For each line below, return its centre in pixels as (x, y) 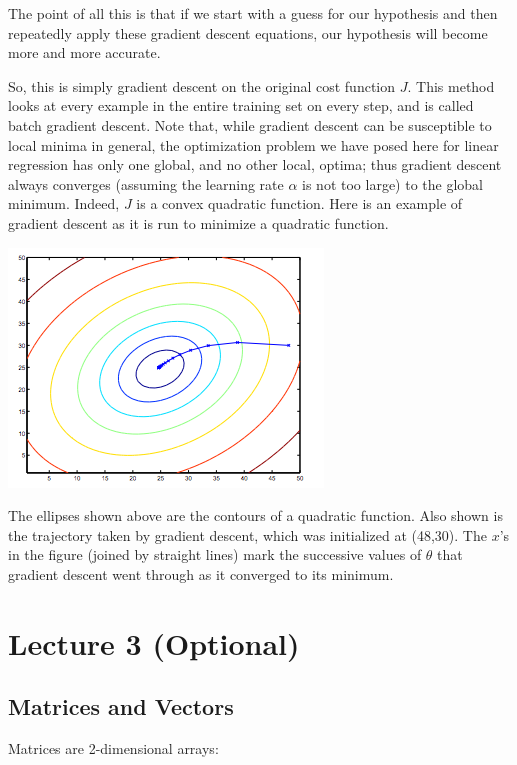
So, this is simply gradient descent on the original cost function (202, 85)
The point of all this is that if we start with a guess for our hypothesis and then (253, 13)
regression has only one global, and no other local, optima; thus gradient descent (255, 164)
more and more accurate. (84, 52)
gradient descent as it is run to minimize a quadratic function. (198, 222)
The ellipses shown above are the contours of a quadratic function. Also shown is (255, 515)
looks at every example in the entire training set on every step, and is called (241, 105)
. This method (451, 85)
